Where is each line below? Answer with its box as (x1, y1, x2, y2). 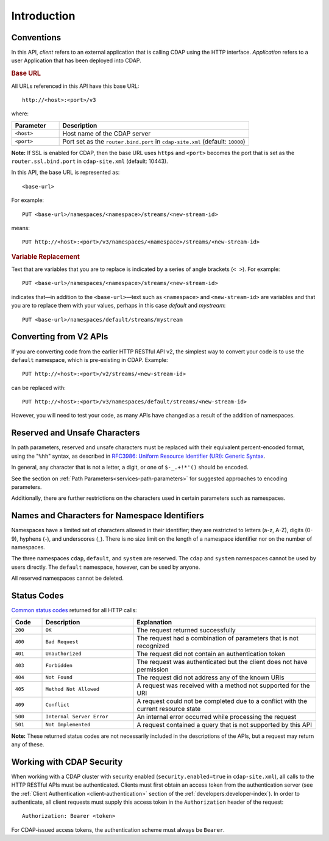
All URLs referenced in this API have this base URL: (11, 82, 140, 90)
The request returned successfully (136, 626, 236, 634)
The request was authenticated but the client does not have (136, 657, 308, 666)
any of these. (11, 740, 44, 748)
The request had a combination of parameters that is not (136, 633, 299, 642)
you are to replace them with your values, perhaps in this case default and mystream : (11, 302, 226, 309)
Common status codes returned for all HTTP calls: (11, 607, 137, 614)
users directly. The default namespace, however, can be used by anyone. (11, 563, 200, 571)
